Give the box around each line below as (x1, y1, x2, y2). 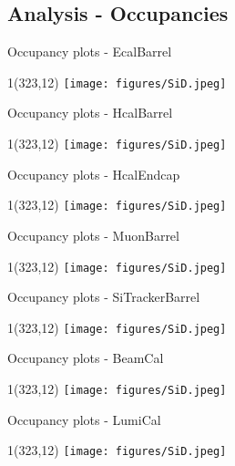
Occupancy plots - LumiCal (7, 409, 161, 429)
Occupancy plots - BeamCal (7, 348, 164, 368)
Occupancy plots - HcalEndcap (7, 164, 180, 183)
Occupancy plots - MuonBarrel (7, 225, 179, 244)
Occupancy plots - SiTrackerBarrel (7, 287, 200, 306)
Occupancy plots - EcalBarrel (7, 42, 172, 61)
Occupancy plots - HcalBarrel (7, 103, 173, 122)
